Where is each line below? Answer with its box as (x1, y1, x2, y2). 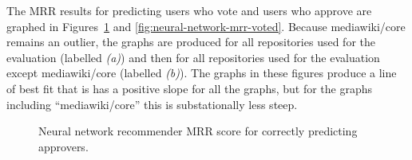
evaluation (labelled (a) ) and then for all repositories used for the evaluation (6, 49, 380, 65)
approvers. (38, 138, 89, 154)
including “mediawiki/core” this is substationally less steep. (6, 96, 298, 112)
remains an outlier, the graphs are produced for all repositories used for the (6, 33, 375, 50)
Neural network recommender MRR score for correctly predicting (38, 123, 358, 139)
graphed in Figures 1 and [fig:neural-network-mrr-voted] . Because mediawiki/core (6, 18, 406, 34)
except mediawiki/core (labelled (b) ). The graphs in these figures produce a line (6, 64, 397, 81)
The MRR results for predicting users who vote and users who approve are (6, 2, 372, 18)
